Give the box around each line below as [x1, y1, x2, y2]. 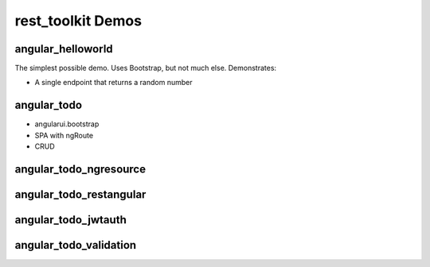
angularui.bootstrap [34, 119, 100, 129]
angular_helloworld [14, 42, 113, 56]
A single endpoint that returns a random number [34, 78, 193, 87]
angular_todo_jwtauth [14, 213, 127, 226]
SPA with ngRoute [34, 130, 94, 140]
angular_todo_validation [14, 238, 137, 252]
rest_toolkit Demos [14, 12, 143, 29]
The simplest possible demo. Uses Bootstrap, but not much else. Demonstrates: [14, 64, 277, 73]
